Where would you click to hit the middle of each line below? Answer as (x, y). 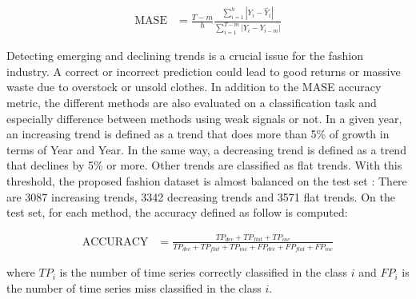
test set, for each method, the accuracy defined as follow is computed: (177, 212)
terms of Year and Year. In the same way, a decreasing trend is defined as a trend (206, 149)
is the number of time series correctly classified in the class (204, 272)
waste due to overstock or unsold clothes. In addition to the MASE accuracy (194, 87)
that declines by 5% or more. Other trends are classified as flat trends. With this (204, 165)
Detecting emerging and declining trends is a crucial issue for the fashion (185, 56)
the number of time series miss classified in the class (134, 287)
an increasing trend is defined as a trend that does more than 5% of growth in (198, 134)
